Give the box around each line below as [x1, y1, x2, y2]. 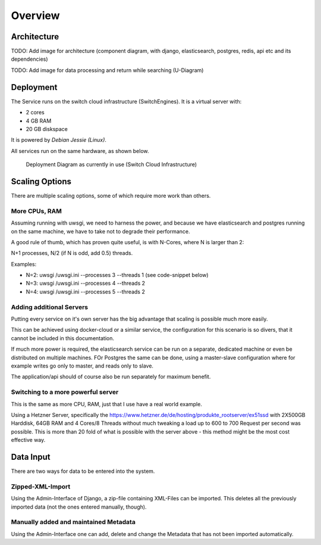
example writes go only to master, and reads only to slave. [11, 362, 154, 369]
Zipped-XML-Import [11, 482, 71, 491]
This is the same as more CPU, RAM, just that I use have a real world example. [11, 400, 202, 407]
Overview [11, 9, 60, 22]
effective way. [11, 437, 46, 444]
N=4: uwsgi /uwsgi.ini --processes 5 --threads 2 [26, 288, 145, 295]
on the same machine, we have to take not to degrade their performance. [11, 228, 190, 235]
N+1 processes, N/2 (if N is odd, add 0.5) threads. [11, 250, 133, 257]
